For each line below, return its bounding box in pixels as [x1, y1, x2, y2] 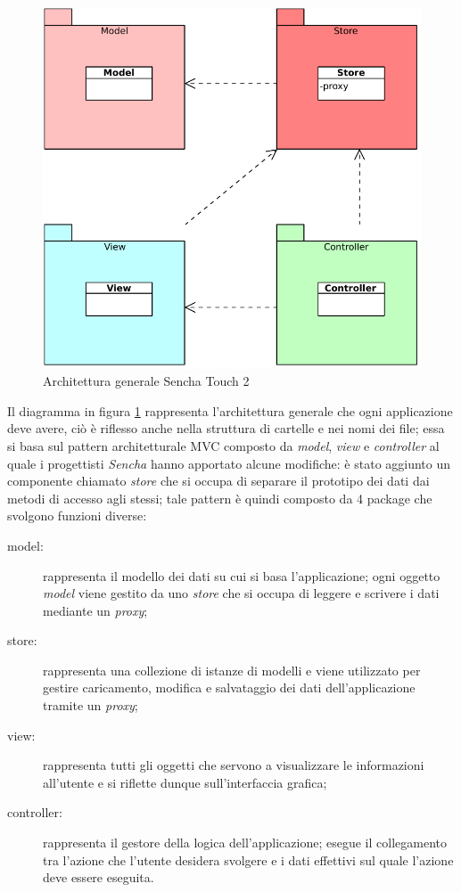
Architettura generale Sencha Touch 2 [43, 372, 250, 390]
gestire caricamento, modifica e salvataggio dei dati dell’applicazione [43, 678, 416, 697]
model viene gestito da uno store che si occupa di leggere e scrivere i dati [43, 584, 440, 602]
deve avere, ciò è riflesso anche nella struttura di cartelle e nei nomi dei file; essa [7, 419, 445, 438]
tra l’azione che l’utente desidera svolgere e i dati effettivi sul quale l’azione [43, 850, 454, 869]
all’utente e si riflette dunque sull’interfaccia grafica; [43, 773, 327, 791]
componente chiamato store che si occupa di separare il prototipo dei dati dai [7, 471, 430, 490]
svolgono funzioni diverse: [7, 506, 147, 525]
